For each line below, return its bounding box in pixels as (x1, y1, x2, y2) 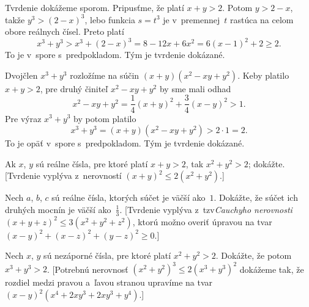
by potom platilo (73, 112, 136, 125)
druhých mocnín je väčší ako (5, 203, 111, 215)
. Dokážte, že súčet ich (214, 191, 298, 204)
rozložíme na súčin (70, 68, 140, 81)
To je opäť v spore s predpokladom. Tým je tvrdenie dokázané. (5, 137, 245, 150)
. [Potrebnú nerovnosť (47, 262, 128, 275)
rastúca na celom (229, 13, 294, 26)
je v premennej (163, 13, 220, 26)
